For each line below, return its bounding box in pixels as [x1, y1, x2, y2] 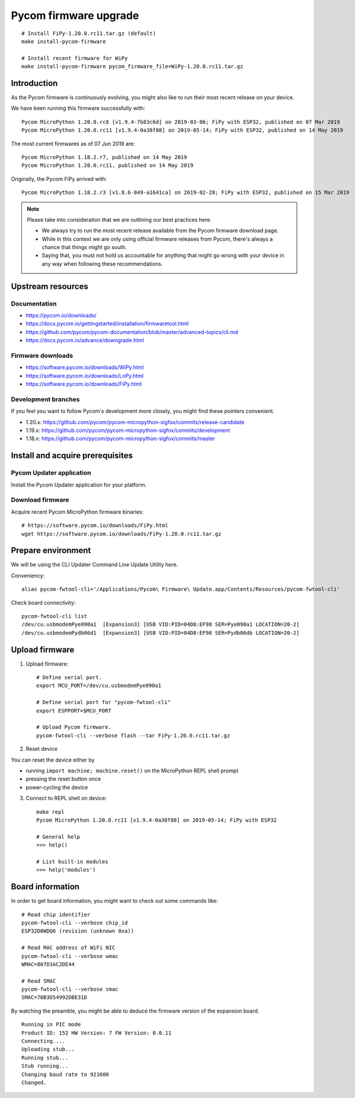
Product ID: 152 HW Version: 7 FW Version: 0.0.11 [21, 1029, 172, 1036]
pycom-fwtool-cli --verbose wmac [21, 953, 119, 959]
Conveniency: [11, 572, 45, 579]
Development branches [11, 395, 80, 403]
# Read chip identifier [21, 911, 91, 918]
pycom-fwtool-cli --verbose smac [21, 986, 119, 993]
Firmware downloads [11, 351, 73, 359]
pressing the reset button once [25, 775, 101, 782]
